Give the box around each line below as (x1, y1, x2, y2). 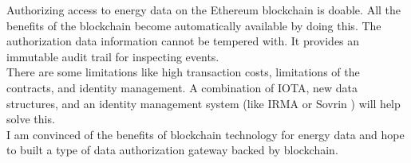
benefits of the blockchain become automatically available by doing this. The (6, 17, 381, 33)
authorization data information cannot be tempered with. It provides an (6, 33, 360, 49)
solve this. (6, 111, 55, 127)
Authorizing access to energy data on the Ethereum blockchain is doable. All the (6, 2, 401, 17)
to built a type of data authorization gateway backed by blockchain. (6, 142, 338, 158)
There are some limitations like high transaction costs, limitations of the (6, 64, 360, 80)
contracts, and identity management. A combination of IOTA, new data (6, 79, 358, 95)
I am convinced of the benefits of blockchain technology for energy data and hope (6, 126, 405, 142)
